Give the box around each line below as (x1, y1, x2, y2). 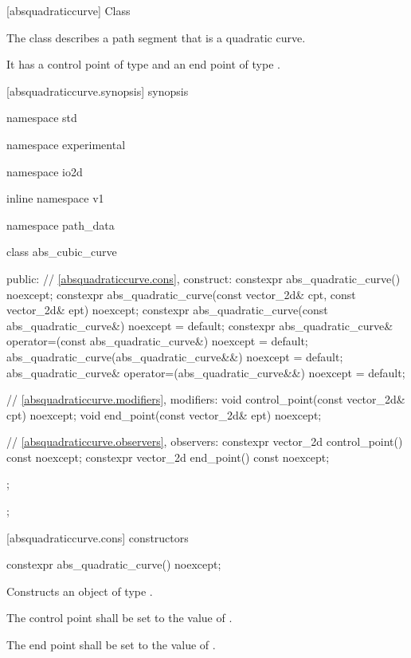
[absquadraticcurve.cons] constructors (6, 529, 189, 546)
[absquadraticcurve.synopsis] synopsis (6, 82, 189, 99)
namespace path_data (6, 216, 115, 233)
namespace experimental (6, 136, 126, 152)
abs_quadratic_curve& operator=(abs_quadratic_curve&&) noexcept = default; (6, 364, 405, 380)
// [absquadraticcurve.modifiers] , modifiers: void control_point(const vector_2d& (6, 391, 405, 408)
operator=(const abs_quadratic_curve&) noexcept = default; (6, 333, 308, 349)
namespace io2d (6, 163, 83, 179)
